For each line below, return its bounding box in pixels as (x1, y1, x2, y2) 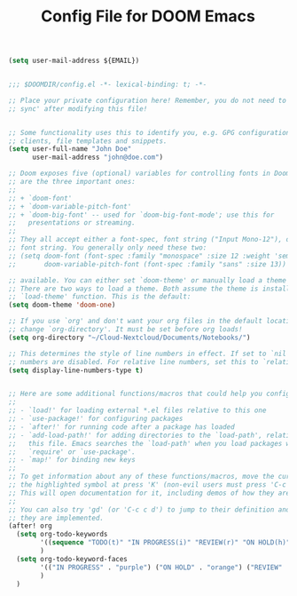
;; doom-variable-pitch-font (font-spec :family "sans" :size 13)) (8, 259, 287, 268)
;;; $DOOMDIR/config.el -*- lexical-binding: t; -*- (8, 80, 207, 90)
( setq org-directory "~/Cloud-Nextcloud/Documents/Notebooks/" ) (8, 333, 251, 342)
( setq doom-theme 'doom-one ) (8, 300, 116, 310)
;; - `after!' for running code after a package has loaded (8, 422, 236, 432)
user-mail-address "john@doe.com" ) (31, 153, 164, 162)
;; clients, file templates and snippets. (8, 136, 168, 146)
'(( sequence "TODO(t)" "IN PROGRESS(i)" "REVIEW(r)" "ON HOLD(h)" (40, 538, 291, 547)
